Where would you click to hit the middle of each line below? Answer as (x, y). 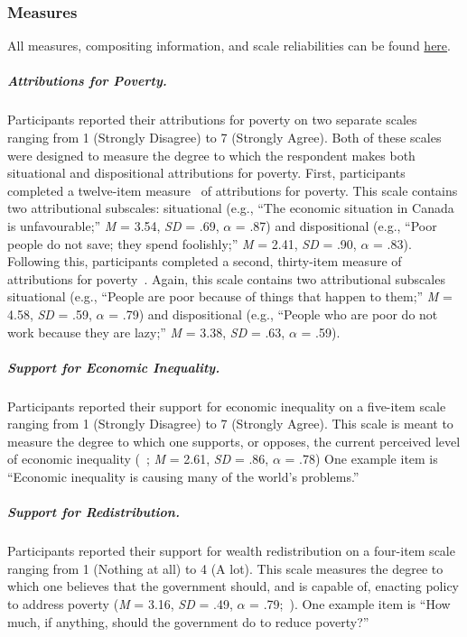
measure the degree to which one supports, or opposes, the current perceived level (234, 441)
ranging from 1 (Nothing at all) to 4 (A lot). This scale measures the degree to (225, 568)
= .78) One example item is (361, 459)
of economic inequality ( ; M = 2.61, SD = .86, (138, 459)
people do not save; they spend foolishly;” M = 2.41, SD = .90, (182, 243)
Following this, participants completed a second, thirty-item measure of (205, 261)
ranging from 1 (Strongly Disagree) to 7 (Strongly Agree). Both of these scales (224, 137)
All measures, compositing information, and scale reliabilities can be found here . (229, 46)
